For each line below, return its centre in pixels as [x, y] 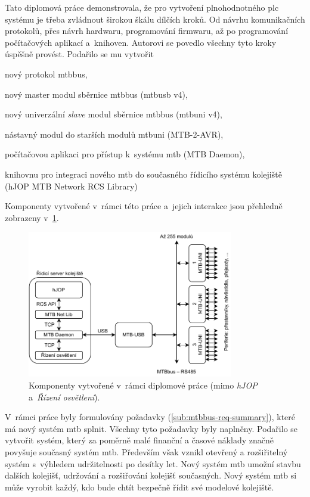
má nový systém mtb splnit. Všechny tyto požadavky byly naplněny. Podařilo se [151, 428]
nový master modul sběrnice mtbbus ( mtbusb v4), [96, 94]
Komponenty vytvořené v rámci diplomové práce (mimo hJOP [143, 385]
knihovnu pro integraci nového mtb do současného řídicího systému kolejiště [143, 174]
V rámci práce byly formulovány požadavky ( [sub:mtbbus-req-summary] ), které [150, 417]
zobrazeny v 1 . [32, 217]
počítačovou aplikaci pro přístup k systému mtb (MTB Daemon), [125, 154]
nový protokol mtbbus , [46, 74]
